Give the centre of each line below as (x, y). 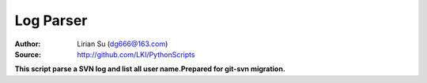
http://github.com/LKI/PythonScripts (136, 54)
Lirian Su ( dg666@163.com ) (123, 44)
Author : (28, 44)
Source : (28, 54)
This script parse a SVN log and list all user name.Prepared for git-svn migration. (150, 69)
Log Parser (51, 20)
